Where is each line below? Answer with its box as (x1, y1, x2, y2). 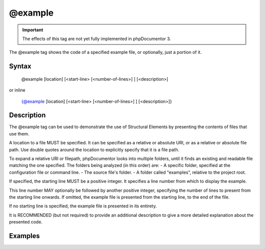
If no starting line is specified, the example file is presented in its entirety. (9, 203, 157, 209)
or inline (9, 87, 26, 93)
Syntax (9, 62, 31, 70)
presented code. (9, 219, 43, 225)
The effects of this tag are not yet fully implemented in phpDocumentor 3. (22, 36, 171, 42)
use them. (9, 131, 29, 136)
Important (22, 27, 44, 33)
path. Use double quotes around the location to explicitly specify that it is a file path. (9, 147, 179, 153)
